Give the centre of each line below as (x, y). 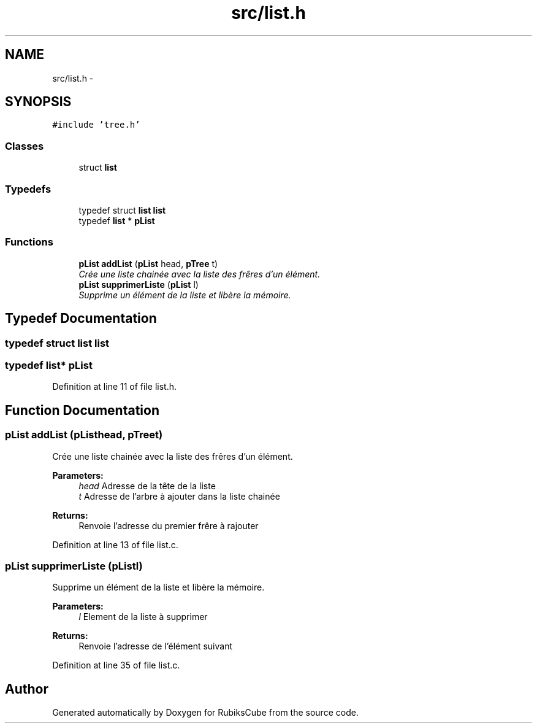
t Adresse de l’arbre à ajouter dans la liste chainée (179, 496)
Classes (25, 146)
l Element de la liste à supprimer (143, 617)
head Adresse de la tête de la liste (147, 486)
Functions (29, 242)
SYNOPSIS (38, 102)
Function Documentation (82, 410)
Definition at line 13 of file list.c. (115, 544)
